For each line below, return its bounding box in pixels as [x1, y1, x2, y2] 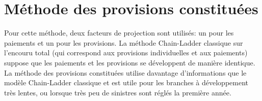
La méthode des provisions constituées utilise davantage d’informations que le [4, 67, 247, 78]
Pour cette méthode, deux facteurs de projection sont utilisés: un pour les [4, 27, 234, 38]
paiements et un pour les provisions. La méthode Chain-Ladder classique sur [4, 37, 243, 48]
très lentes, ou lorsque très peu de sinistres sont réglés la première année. [4, 87, 231, 97]
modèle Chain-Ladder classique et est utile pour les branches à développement [4, 77, 248, 88]
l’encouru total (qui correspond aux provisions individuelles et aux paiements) [4, 47, 248, 58]
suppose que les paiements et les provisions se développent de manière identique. [4, 57, 255, 68]
